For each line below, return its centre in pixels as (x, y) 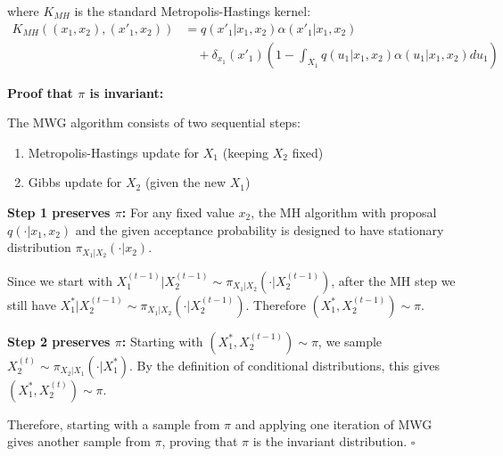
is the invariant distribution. (330, 441)
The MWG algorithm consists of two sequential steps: (154, 122)
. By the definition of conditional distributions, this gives (284, 365)
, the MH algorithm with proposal (344, 212)
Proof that (40, 92)
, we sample (350, 341)
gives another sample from (79, 441)
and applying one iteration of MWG (334, 423)
